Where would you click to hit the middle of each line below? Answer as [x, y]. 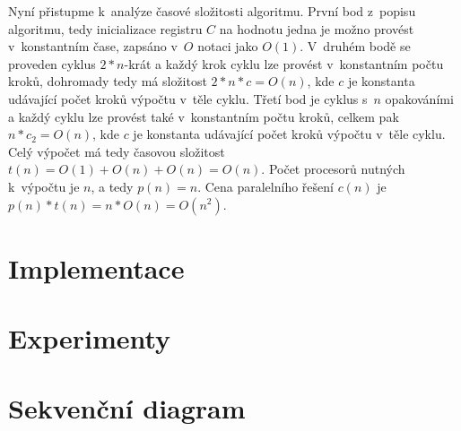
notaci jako [228, 46]
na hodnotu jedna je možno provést [317, 28]
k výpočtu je [44, 186]
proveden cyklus [52, 63]
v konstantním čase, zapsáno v [93, 46]
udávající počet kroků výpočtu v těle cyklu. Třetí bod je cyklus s [188, 98]
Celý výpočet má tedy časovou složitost [117, 151]
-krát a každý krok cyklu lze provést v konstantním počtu [284, 63]
